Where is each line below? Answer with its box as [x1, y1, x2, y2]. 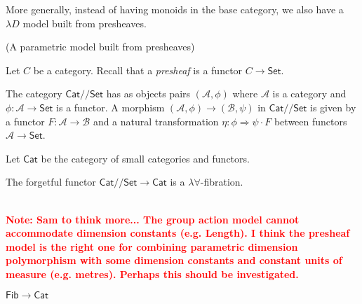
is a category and [272, 86, 347, 101]
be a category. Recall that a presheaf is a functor [33, 62, 243, 77]
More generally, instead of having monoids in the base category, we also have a [6, 2, 344, 16]
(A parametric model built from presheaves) [6, 39, 195, 54]
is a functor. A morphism [56, 99, 165, 114]
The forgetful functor [6, 174, 96, 189]
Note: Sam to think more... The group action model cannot [6, 212, 300, 226]
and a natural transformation [93, 113, 219, 128]
